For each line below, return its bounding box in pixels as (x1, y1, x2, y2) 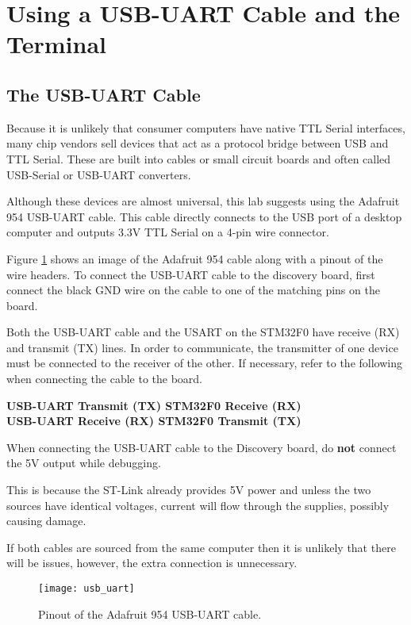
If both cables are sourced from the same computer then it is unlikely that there (6, 539, 396, 555)
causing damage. (6, 512, 86, 529)
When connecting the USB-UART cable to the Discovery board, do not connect (6, 439, 397, 455)
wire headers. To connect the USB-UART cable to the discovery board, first (6, 266, 375, 282)
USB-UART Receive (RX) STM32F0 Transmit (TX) (6, 412, 302, 429)
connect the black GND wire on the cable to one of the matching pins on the (6, 282, 380, 298)
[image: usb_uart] (38, 583, 135, 595)
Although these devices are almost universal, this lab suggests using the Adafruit (6, 193, 400, 209)
